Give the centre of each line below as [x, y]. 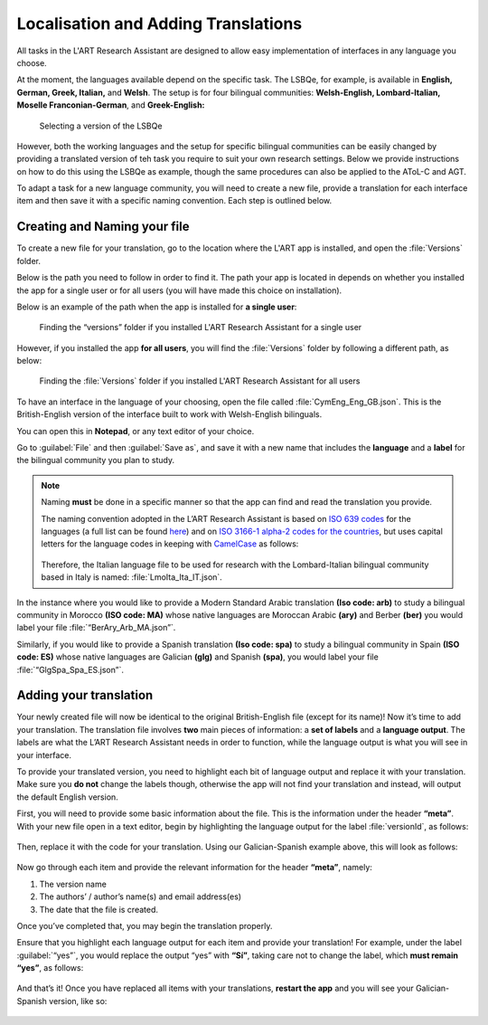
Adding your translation [85, 695]
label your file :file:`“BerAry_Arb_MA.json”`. [96, 628]
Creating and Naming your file [103, 227]
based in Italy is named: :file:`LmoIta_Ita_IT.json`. [132, 577]
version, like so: [78, 1001]
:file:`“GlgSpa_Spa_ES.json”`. [70, 669]
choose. [32, 62]
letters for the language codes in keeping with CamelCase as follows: [170, 544]
